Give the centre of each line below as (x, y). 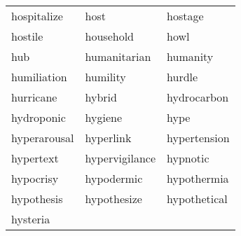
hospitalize (37, 16)
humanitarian (118, 56)
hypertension (198, 138)
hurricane (34, 97)
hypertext (35, 158)
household (109, 36)
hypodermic (114, 178)
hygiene (103, 117)
